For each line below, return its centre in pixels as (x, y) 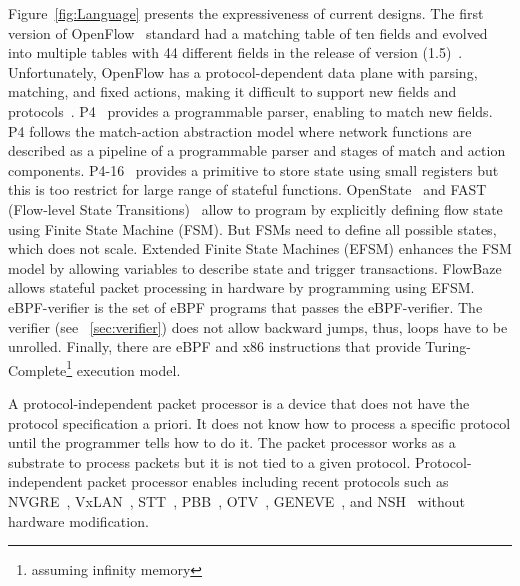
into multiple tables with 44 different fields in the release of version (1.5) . (235, 52)
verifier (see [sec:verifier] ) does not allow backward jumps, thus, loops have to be (258, 326)
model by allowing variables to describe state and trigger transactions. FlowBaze (255, 267)
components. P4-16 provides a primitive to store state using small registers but (253, 169)
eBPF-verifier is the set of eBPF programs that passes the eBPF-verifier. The (245, 306)
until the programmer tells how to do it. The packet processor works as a (232, 442)
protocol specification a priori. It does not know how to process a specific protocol (259, 422)
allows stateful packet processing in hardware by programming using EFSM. (241, 287)
